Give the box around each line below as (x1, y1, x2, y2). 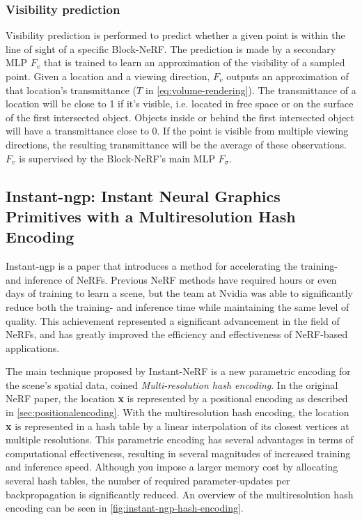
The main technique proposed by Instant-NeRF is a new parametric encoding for (6, 364, 351, 378)
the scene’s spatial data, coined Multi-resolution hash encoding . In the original (6, 377, 338, 392)
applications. (6, 340, 60, 355)
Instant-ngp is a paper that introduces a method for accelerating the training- (6, 259, 338, 273)
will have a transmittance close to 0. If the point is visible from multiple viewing (6, 123, 349, 138)
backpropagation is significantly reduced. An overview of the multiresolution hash (6, 487, 354, 501)
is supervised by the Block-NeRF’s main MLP (19, 151, 215, 165)
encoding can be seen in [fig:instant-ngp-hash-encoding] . (6, 500, 244, 515)
